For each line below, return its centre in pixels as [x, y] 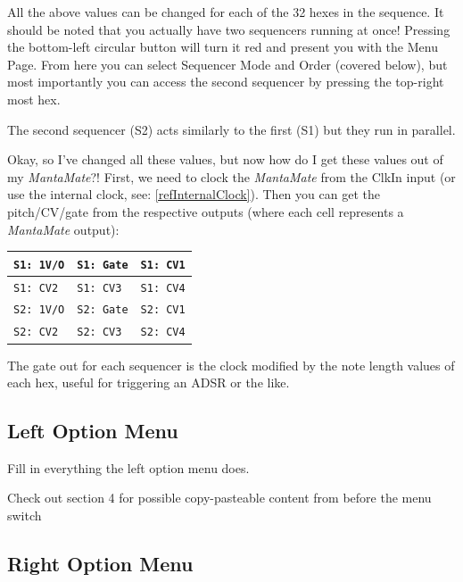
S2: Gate [103, 310]
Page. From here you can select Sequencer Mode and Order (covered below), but [227, 64]
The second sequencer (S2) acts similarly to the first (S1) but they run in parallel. [231, 129]
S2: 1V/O [39, 310]
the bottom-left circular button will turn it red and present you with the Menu [223, 47]
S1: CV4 [163, 288]
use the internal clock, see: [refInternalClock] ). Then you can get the [194, 194]
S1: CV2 [36, 288]
